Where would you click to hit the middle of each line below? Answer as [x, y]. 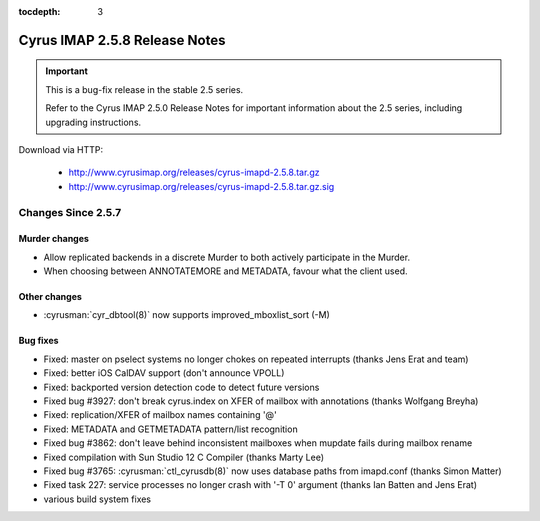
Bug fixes [38, 341]
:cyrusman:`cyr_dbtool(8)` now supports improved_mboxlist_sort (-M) [186, 315]
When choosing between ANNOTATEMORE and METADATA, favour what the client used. [225, 271]
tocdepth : [39, 11]
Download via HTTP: [61, 149]
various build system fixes [97, 499]
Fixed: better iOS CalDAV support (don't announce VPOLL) [164, 373]
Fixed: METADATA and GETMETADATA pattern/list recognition [171, 429]
